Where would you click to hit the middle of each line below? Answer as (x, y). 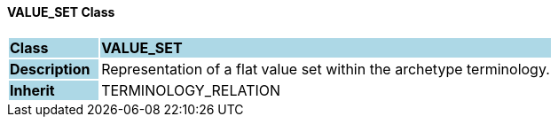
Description (50, 69)
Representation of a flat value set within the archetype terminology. (326, 69)
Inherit (32, 90)
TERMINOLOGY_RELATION (191, 90)
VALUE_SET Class (61, 12)
